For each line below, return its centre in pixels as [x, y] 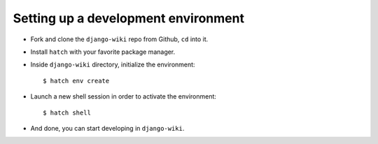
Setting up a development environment [129, 18]
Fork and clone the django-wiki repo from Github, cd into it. [119, 39]
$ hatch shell [67, 113]
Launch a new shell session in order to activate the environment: [124, 96]
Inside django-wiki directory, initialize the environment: [113, 65]
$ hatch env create [76, 81]
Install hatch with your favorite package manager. [103, 52]
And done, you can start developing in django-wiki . [107, 128]
